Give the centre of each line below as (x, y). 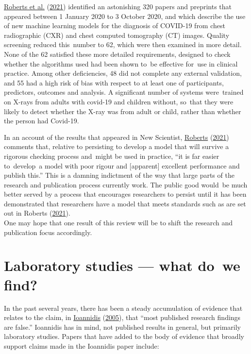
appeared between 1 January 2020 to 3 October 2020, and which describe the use (125, 16)
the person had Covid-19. (42, 121)
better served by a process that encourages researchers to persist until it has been (125, 194)
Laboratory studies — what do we (122, 265)
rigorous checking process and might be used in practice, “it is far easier (112, 156)
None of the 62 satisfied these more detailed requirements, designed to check (117, 54)
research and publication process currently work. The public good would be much (126, 184)
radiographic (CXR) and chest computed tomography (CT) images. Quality (117, 35)
